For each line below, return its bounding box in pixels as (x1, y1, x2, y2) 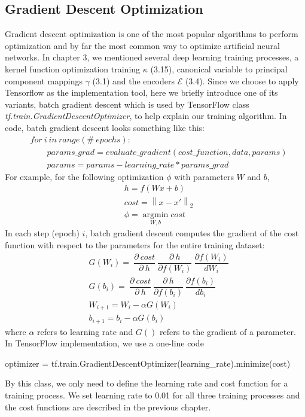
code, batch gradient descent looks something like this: (5, 121, 205, 133)
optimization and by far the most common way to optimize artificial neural (5, 39, 280, 51)
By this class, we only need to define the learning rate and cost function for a (5, 377, 288, 389)
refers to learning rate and (37, 325, 133, 337)
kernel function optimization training (5, 62, 141, 75)
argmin (142, 211, 169, 220)
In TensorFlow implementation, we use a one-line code (5, 337, 204, 349)
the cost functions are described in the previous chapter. (5, 400, 211, 413)
